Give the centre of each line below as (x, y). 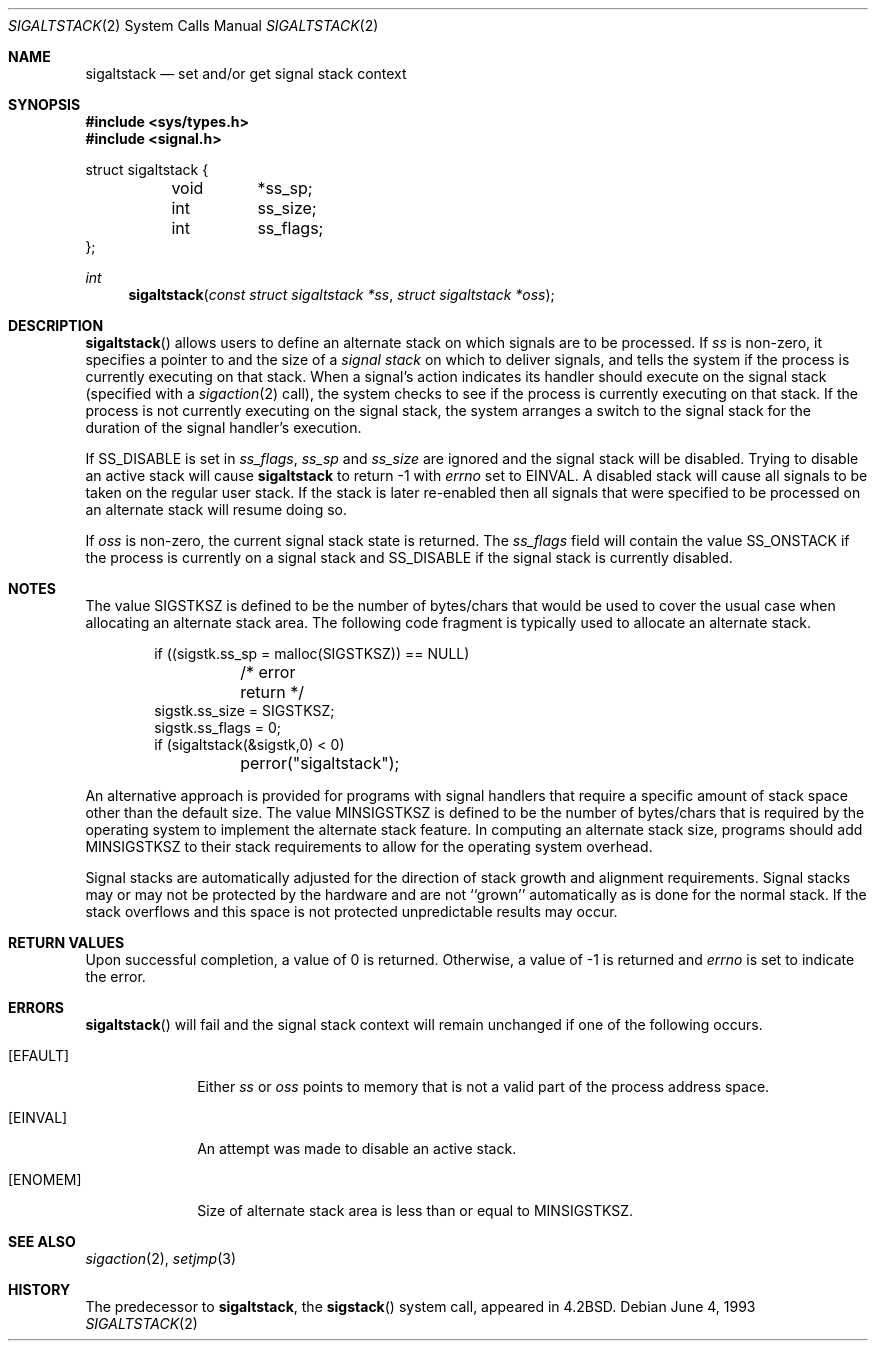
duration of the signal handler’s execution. (223, 427)
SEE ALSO (42, 1241)
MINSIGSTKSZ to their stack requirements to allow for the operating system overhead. (369, 846)
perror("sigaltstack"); (320, 763)
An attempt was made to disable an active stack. (357, 1148)
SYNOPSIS (44, 104)
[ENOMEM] (45, 1179)
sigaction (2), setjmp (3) (161, 1258)
